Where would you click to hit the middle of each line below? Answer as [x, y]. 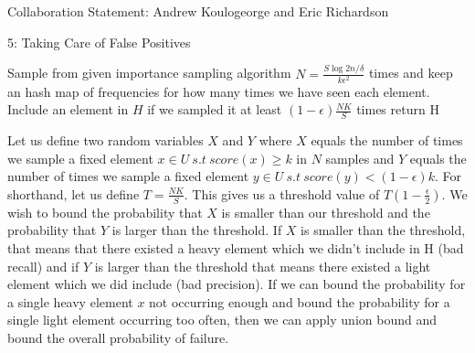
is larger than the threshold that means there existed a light [263, 266]
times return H [398, 109]
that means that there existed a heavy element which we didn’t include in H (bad [236, 248]
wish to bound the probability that [105, 212]
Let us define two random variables [106, 140]
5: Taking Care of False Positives [99, 42]
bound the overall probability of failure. [118, 337]
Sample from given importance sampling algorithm [149, 73]
